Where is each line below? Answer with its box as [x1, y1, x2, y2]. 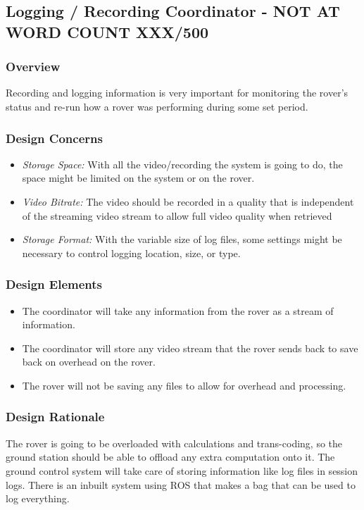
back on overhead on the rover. [22, 354, 156, 369]
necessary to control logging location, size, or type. [22, 245, 241, 260]
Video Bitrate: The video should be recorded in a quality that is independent [22, 194, 354, 209]
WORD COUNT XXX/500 [6, 20, 209, 42]
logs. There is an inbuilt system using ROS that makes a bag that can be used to [6, 477, 356, 492]
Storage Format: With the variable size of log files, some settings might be [22, 232, 342, 247]
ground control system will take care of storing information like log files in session [6, 463, 358, 478]
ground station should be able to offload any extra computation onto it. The [6, 449, 335, 464]
